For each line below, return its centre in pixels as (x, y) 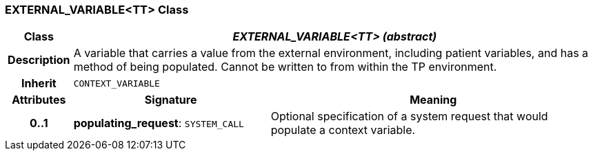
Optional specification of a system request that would (409, 116)
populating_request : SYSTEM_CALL (159, 123)
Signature (171, 100)
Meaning (433, 100)
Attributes (39, 100)
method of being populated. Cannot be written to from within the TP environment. (285, 67)
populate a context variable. (343, 130)
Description (39, 60)
